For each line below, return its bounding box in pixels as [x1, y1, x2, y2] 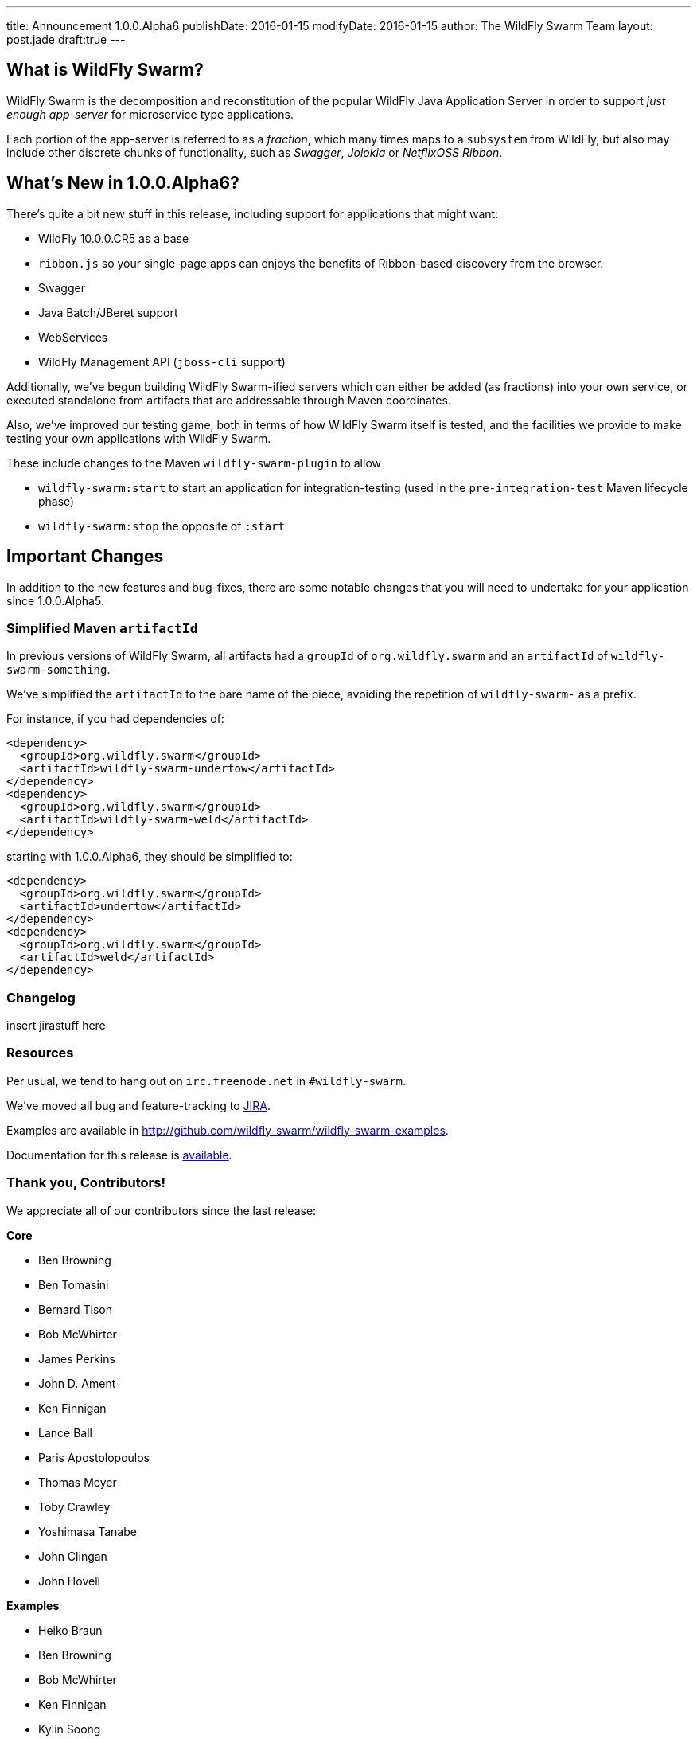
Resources [6, 1045, 74, 1061]
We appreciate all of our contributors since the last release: [6, 1203, 317, 1217]
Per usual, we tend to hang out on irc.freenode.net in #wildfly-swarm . [6, 1073, 407, 1088]
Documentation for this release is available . [6, 1147, 232, 1162]
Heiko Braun [38, 1623, 103, 1637]
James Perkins [38, 1351, 115, 1366]
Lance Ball [38, 1425, 92, 1440]
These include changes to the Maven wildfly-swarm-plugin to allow [6, 455, 382, 470]
